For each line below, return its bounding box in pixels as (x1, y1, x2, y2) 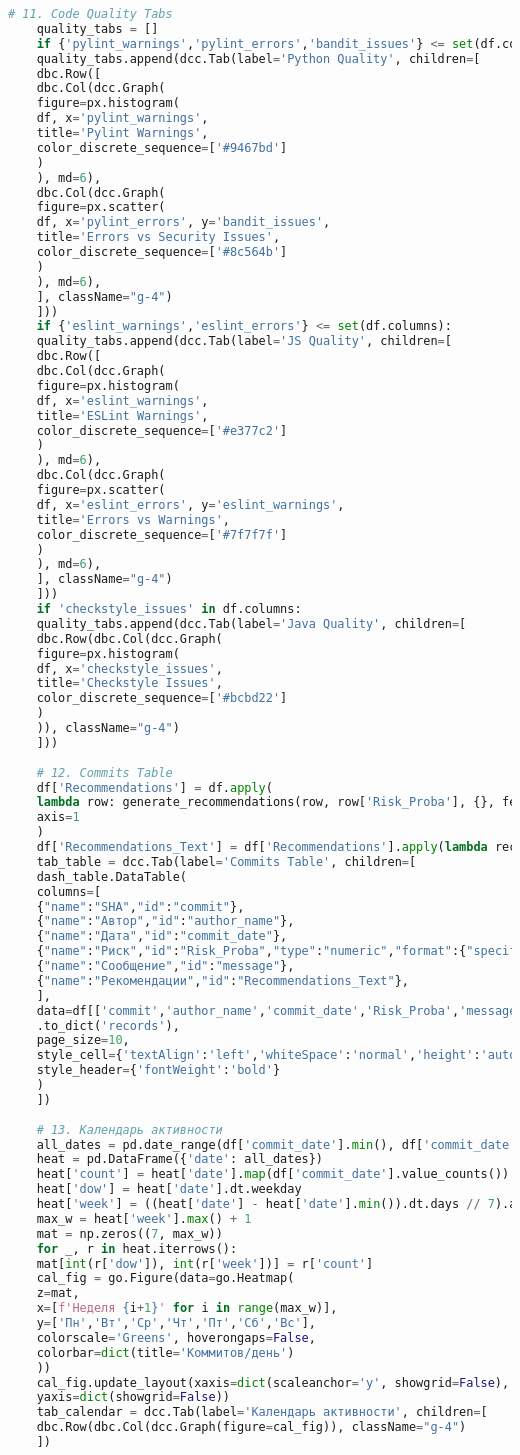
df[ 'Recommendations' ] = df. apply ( (36, 780, 273, 795)
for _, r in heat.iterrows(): (36, 1241, 238, 1256)
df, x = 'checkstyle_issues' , (36, 661, 223, 676)
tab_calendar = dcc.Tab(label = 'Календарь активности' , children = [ (36, 1405, 488, 1420)
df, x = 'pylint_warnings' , (36, 111, 209, 126)
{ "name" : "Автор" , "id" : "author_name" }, (36, 914, 295, 929)
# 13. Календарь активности (36, 1122, 223, 1137)
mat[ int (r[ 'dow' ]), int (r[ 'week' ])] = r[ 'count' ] (36, 1256, 374, 1271)
